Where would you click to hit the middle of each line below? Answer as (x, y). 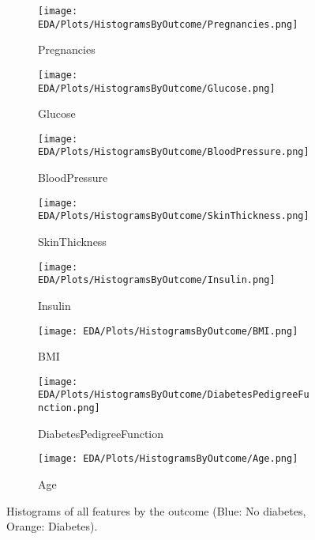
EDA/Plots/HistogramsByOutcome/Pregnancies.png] (168, 24)
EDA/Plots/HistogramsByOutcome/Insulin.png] (157, 280)
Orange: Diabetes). (52, 526)
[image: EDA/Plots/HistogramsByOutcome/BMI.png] (168, 331)
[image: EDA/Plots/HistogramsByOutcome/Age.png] (168, 459)
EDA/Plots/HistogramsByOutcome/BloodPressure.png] (174, 152)
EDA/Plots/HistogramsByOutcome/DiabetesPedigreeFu (174, 395)
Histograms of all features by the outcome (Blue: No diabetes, (156, 510)
